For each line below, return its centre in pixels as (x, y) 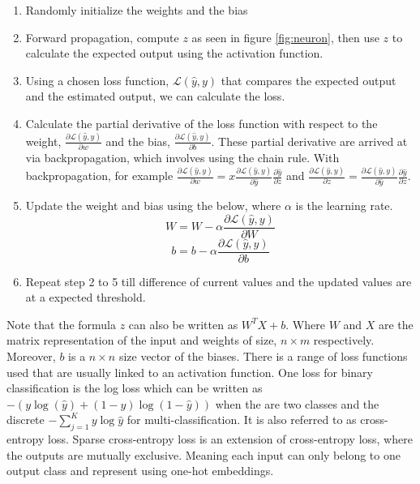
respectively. (344, 340)
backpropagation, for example (99, 176)
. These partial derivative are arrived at (309, 141)
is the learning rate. (344, 205)
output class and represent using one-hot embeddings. (140, 471)
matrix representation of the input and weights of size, (142, 340)
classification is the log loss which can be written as (135, 388)
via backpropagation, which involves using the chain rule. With (182, 158)
